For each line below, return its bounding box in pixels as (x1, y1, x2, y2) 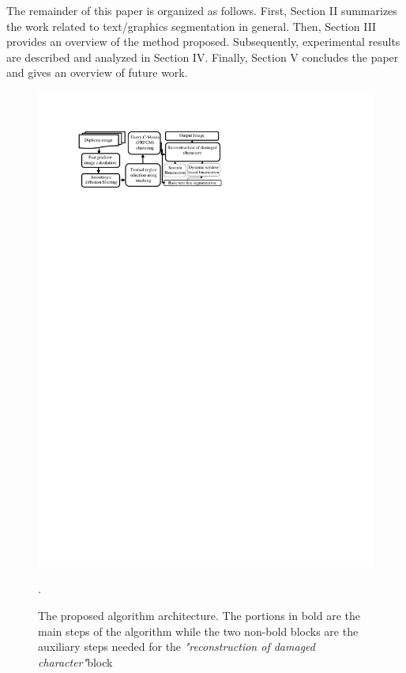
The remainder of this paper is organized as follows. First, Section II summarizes (6, 2, 397, 18)
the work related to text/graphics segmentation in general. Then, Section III (6, 17, 377, 34)
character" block (38, 653, 113, 670)
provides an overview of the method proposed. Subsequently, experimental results (6, 33, 400, 50)
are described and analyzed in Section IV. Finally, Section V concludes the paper (6, 48, 399, 65)
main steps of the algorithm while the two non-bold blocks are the (38, 622, 359, 639)
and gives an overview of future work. (6, 64, 188, 81)
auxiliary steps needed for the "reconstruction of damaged (38, 638, 315, 655)
